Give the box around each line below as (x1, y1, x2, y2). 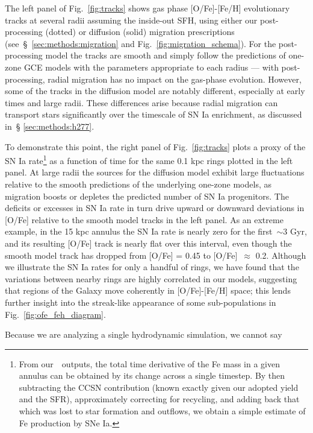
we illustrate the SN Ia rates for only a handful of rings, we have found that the (5, 261, 299, 273)
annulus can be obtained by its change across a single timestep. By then (19, 369, 285, 382)
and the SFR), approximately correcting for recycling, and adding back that (19, 393, 300, 405)
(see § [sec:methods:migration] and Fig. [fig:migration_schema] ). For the (5, 37, 276, 49)
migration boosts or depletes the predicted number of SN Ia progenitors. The (5, 189, 289, 202)
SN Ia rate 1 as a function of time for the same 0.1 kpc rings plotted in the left (5, 153, 293, 166)
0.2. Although (255, 248, 306, 261)
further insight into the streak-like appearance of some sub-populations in (5, 296, 276, 308)
